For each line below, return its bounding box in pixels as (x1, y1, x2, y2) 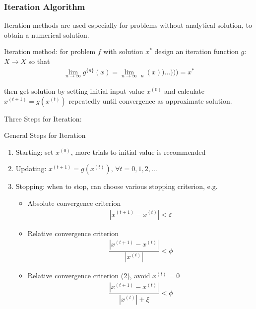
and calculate (164, 85, 204, 96)
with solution (103, 46, 143, 57)
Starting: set (15, 146, 54, 157)
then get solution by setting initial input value (4, 85, 144, 96)
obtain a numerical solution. (4, 29, 89, 40)
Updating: (15, 163, 47, 174)
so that (28, 56, 50, 66)
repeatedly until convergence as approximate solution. (68, 95, 232, 106)
